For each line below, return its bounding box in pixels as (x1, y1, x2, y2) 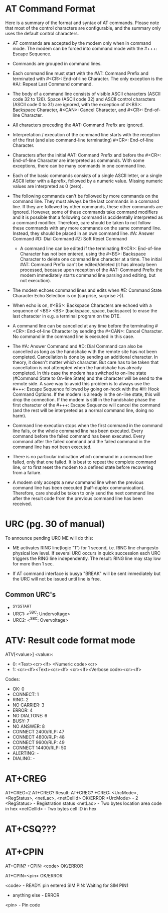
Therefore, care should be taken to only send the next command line (12, 490, 154, 496)
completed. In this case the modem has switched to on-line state (12, 370, 146, 376)
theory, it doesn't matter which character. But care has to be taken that (12, 359, 159, 365)
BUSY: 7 (12, 718, 30, 724)
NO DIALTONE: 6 (12, 712, 48, 718)
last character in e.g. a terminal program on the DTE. (12, 313, 121, 319)
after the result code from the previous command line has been (12, 495, 143, 501)
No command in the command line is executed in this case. (12, 333, 134, 340)
